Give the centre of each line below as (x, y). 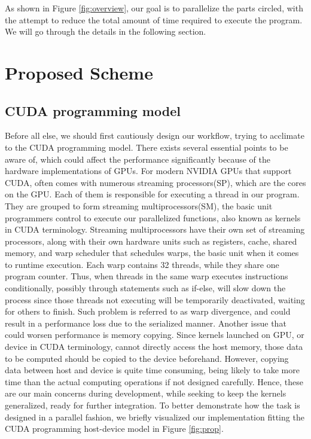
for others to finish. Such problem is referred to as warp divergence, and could (148, 311)
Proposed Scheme (79, 72)
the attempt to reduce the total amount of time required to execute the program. (154, 19)
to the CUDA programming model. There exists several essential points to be (147, 147)
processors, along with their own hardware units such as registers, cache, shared (151, 241)
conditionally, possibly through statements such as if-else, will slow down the (145, 288)
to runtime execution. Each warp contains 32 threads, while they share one (142, 264)
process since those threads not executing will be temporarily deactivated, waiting (155, 299)
